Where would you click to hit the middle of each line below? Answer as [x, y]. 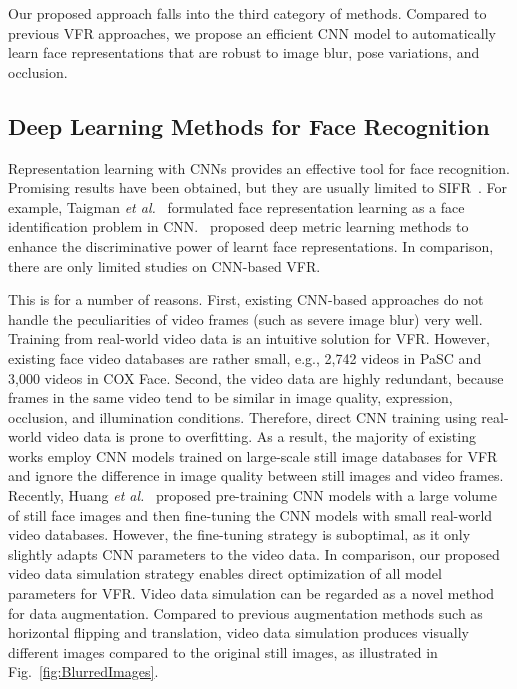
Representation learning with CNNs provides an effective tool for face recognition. [259, 167]
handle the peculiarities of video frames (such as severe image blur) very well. [245, 318]
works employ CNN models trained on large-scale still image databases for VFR [253, 455]
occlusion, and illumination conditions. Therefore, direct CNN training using [242, 416]
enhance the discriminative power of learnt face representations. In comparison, [251, 245]
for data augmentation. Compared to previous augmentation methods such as [245, 612]
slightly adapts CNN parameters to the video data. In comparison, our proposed [254, 553]
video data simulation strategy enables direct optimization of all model [225, 573]
